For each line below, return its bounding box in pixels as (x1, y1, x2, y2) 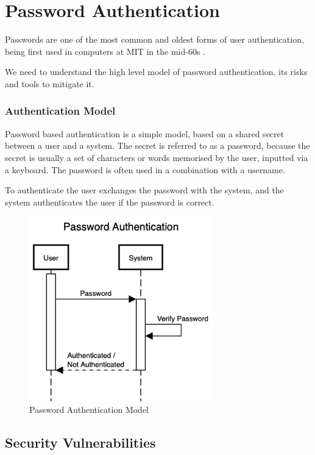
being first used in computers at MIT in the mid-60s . (5, 45, 205, 57)
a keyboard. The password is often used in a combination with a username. (5, 163, 285, 176)
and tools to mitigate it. (5, 77, 94, 90)
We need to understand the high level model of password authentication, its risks (5, 65, 308, 78)
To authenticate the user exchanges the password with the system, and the (5, 184, 284, 196)
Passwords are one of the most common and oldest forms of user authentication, (5, 33, 304, 46)
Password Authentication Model (29, 403, 149, 416)
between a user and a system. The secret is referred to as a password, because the (5, 139, 310, 152)
